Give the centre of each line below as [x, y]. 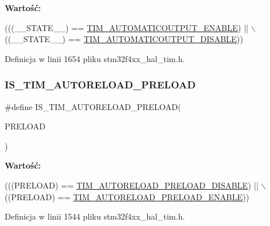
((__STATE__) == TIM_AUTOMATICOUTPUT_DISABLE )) [124, 39]
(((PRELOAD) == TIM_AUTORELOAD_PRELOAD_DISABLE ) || [132, 185]
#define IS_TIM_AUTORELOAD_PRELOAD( [93, 106]
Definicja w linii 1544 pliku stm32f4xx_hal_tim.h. [95, 216]
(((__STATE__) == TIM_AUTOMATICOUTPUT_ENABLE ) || [127, 27]
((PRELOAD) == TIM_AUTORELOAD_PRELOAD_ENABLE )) [127, 196]
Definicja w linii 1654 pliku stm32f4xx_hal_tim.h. [95, 58]
